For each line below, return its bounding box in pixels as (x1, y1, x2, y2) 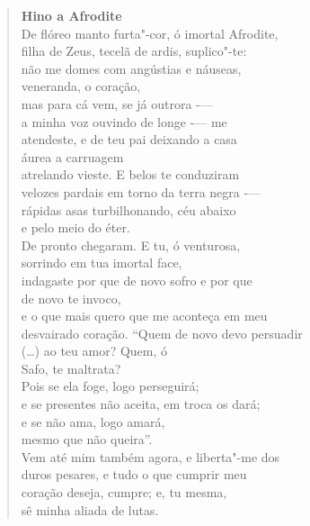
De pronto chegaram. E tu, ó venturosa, (21, 235, 241, 254)
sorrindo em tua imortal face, (21, 253, 182, 272)
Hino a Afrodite (21, 6, 122, 24)
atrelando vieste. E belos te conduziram (21, 165, 240, 184)
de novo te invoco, (21, 288, 121, 307)
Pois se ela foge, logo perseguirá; (21, 376, 199, 395)
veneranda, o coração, (21, 77, 141, 95)
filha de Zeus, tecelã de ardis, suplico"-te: (21, 41, 247, 60)
